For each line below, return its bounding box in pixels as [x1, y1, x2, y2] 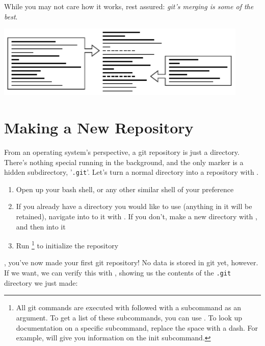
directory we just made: [4, 277, 78, 288]
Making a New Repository [4, 117, 194, 138]
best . [4, 11, 18, 21]
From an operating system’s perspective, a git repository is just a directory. [4, 147, 240, 157]
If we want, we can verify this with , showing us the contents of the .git [4, 267, 231, 278]
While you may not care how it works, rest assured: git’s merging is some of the [4, 1, 254, 11]
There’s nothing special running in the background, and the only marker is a [4, 156, 244, 167]
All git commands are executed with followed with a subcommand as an [16, 302, 242, 313]
